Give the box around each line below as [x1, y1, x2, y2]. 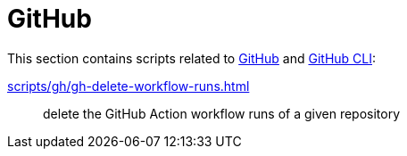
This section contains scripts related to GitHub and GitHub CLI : [7, 50, 377, 66]
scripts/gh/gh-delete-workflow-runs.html [7, 78, 250, 94]
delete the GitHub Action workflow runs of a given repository [43, 105, 401, 121]
